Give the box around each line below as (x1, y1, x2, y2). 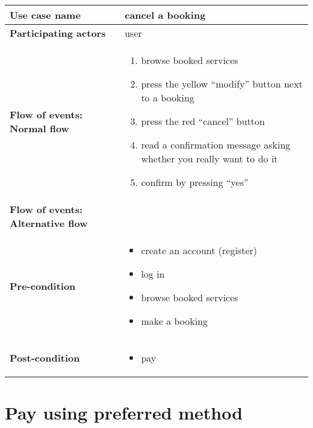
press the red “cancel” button (141, 114, 265, 128)
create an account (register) (141, 243, 258, 257)
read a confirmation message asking (141, 138, 291, 152)
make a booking (141, 314, 208, 328)
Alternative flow (10, 216, 88, 230)
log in (141, 267, 165, 281)
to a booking (141, 91, 194, 104)
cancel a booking (125, 8, 206, 22)
